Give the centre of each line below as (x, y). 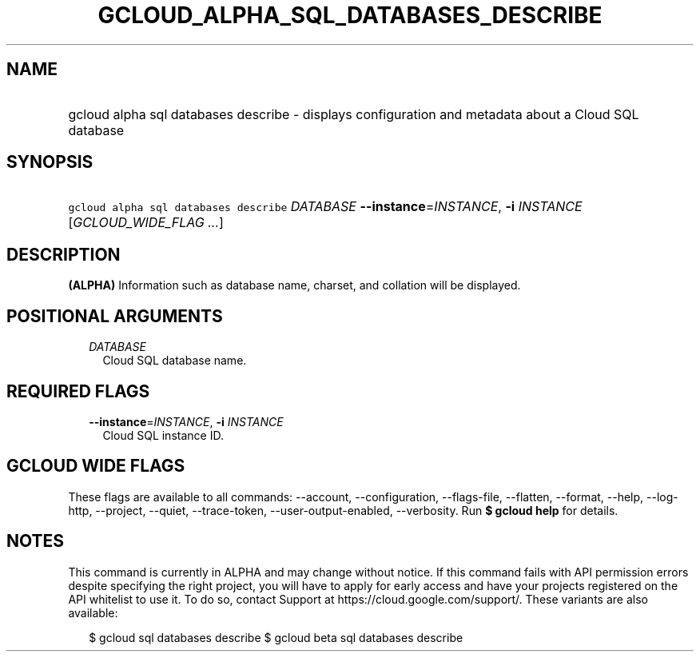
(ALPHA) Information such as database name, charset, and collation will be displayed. (294, 285)
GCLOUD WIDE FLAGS (96, 466)
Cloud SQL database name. (175, 361)
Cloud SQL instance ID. (163, 435)
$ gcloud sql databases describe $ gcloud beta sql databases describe (276, 637)
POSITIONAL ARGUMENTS (115, 316)
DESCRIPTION (64, 254)
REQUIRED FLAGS (78, 391)
